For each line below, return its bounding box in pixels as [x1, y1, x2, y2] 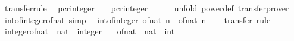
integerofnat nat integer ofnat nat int [4, 25, 175, 37]
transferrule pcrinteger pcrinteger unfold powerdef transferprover [4, 2, 289, 14]
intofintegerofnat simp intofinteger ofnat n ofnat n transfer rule [4, 13, 271, 26]
